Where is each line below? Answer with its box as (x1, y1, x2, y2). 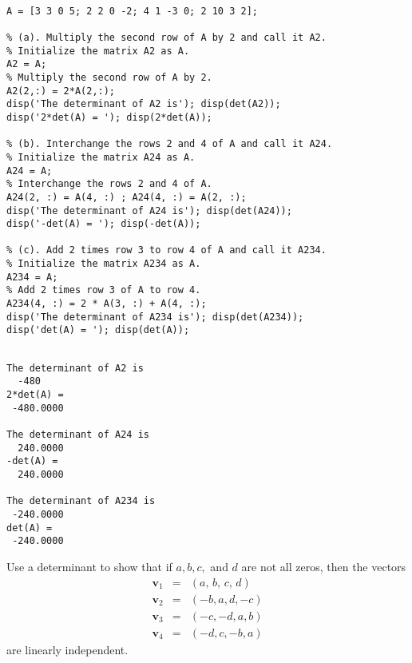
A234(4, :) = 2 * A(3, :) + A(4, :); (6, 298, 207, 310)
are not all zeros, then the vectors (241, 558, 406, 574)
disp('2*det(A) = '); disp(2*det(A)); (6, 111, 212, 123)
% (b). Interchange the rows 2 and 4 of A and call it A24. (6, 138, 333, 150)
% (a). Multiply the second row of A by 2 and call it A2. (6, 31, 327, 43)
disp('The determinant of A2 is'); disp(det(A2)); (6, 98, 281, 110)
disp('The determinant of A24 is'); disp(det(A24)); (6, 204, 292, 216)
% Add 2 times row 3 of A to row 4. (6, 284, 201, 296)
